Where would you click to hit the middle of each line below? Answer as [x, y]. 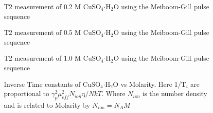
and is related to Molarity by [47, 105]
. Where [113, 93]
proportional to [27, 93]
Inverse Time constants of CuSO [52, 84]
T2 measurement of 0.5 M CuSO [53, 32]
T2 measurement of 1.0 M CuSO [53, 58]
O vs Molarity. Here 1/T [150, 84]
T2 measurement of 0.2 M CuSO [53, 6]
